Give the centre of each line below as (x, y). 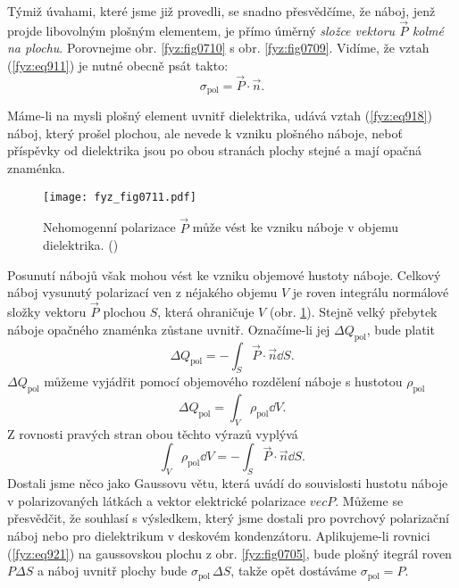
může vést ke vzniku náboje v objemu (295, 227)
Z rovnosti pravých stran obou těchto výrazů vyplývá (153, 433)
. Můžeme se (369, 500)
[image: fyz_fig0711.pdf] (120, 197)
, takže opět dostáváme (294, 571)
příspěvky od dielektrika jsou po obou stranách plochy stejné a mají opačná (215, 150)
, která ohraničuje (206, 312)
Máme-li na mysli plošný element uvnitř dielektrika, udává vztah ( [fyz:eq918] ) (220, 116)
